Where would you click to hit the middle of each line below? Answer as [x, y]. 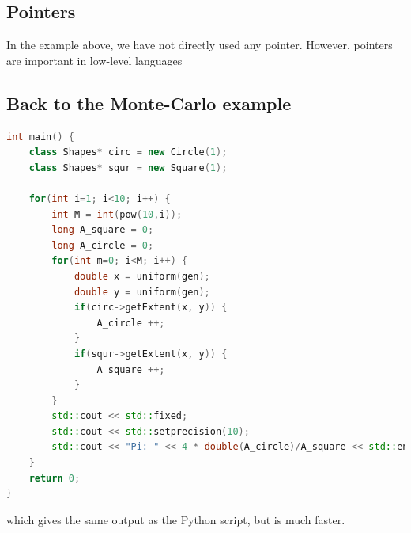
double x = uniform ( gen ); [142, 276]
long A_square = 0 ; [103, 230]
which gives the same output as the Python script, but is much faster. [176, 519]
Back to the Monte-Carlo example [149, 103]
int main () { [40, 137]
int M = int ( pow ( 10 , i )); [117, 214]
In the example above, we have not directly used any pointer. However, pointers [200, 45]
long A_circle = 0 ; [103, 245]
